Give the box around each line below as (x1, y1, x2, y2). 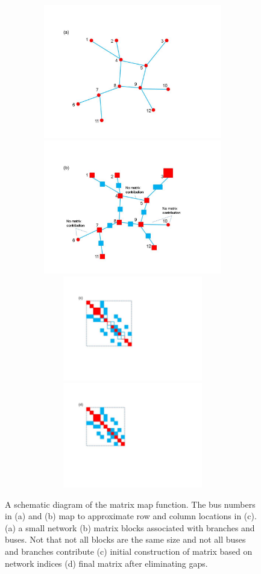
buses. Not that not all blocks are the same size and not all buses (5, 533, 246, 546)
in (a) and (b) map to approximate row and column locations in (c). (5, 510, 257, 522)
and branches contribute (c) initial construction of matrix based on (5, 544, 253, 557)
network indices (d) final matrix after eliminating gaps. (5, 557, 208, 569)
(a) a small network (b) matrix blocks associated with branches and (5, 521, 255, 534)
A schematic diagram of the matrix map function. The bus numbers (5, 498, 256, 510)
